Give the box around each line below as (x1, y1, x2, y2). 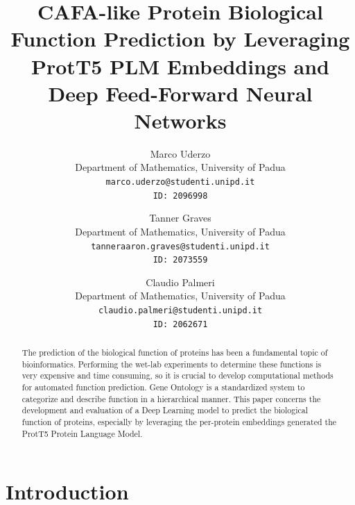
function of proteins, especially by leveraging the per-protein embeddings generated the (21, 416, 337, 428)
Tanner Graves (149, 210, 211, 225)
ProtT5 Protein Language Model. (21, 427, 143, 439)
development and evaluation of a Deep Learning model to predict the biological (21, 404, 309, 416)
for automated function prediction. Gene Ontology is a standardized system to (21, 381, 305, 393)
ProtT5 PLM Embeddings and (31, 51, 330, 80)
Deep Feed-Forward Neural (48, 78, 313, 107)
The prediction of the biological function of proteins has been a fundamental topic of (21, 347, 328, 358)
